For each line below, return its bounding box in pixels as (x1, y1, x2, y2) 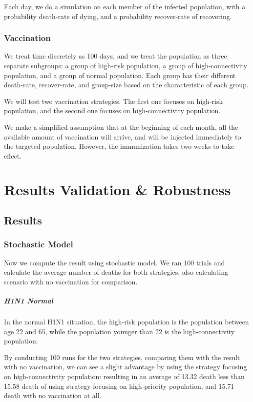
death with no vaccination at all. (4, 390, 102, 401)
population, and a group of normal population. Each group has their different (4, 70, 236, 80)
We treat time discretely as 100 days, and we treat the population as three (4, 51, 227, 61)
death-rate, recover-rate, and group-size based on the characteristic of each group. (4, 80, 249, 90)
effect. (4, 150, 22, 161)
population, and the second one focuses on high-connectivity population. (4, 105, 221, 116)
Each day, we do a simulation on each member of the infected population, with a (4, 1, 246, 11)
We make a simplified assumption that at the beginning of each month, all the (4, 121, 238, 132)
